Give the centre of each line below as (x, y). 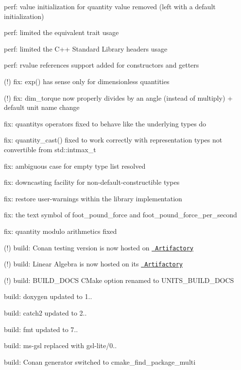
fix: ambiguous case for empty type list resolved (75, 166)
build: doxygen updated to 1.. (48, 296)
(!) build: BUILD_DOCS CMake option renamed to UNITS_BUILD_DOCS (119, 280)
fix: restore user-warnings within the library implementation (93, 198)
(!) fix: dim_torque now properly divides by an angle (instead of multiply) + (118, 97)
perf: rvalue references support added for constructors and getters (102, 65)
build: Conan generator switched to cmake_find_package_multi (100, 361)
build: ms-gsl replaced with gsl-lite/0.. (60, 345)
